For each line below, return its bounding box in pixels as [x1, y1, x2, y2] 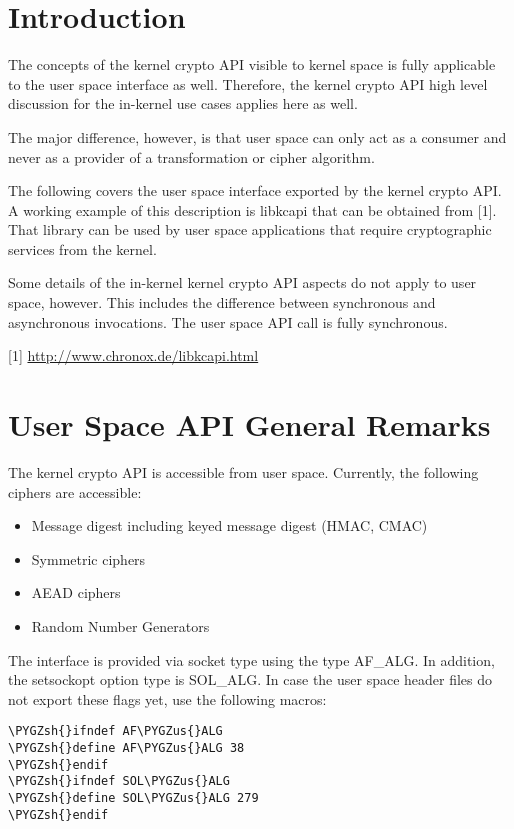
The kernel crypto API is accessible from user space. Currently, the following [8, 461, 479, 482]
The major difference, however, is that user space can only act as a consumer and [8, 126, 507, 147]
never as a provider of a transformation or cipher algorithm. [8, 146, 375, 167]
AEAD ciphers [31, 582, 121, 603]
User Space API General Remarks [8, 404, 491, 445]
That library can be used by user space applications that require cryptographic [8, 219, 492, 240]
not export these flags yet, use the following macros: [8, 688, 327, 709]
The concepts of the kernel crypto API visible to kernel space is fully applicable [8, 54, 496, 75]
